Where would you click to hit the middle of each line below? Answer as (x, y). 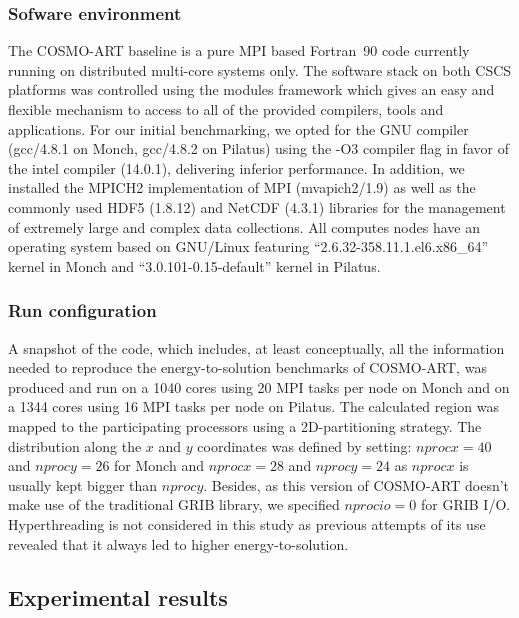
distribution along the (75, 445)
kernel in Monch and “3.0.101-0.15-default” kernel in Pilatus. (194, 265)
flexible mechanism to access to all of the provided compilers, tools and (226, 109)
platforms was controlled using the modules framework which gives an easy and (251, 89)
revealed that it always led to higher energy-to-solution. (178, 543)
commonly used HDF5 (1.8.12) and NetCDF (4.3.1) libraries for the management (257, 206)
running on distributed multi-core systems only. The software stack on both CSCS (260, 69)
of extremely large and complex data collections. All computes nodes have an (244, 226)
